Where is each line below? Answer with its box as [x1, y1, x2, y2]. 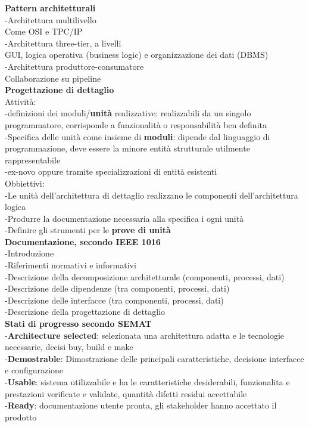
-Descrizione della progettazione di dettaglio [5, 305, 166, 318]
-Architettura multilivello [5, 13, 96, 26]
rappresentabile [5, 153, 61, 166]
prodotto [5, 410, 37, 423]
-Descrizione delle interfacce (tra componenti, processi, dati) [5, 293, 224, 306]
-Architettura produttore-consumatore [5, 60, 144, 72]
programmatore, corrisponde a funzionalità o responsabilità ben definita [5, 118, 267, 131]
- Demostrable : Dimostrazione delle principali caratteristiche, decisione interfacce [5, 352, 304, 364]
